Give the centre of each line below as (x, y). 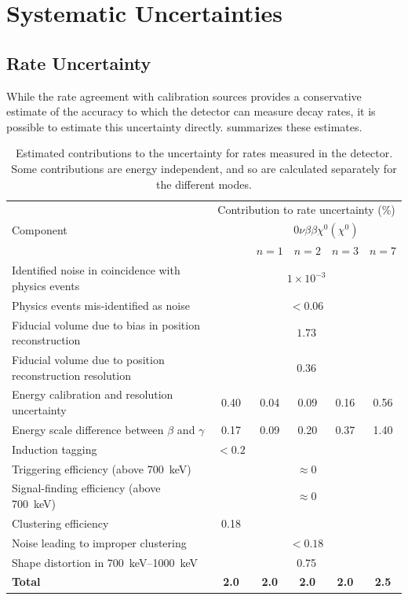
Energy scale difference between (88, 429)
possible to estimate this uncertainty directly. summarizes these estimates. (184, 126)
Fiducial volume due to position (88, 360)
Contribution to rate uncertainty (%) (306, 210)
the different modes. (204, 184)
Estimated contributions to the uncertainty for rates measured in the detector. (204, 153)
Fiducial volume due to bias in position (106, 324)
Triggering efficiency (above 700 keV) (102, 468)
